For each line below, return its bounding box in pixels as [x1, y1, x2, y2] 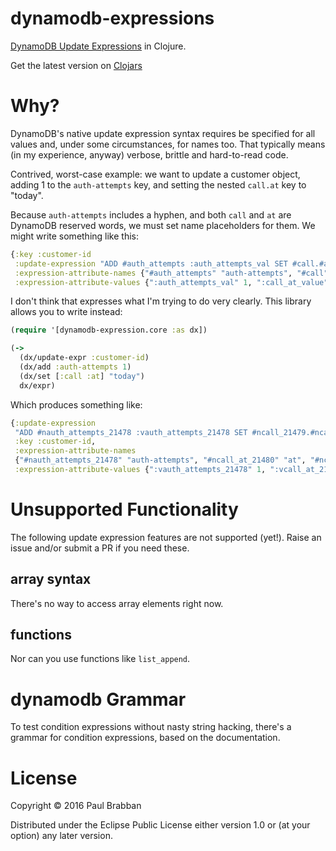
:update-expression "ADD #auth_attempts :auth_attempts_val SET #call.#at [14, 258, 333, 269]
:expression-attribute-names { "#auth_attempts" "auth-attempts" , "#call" [14, 268, 329, 278]
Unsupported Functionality [10, 498, 239, 521]
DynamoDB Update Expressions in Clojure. [10, 40, 187, 52]
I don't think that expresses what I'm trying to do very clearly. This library [10, 295, 312, 307]
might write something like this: [10, 230, 140, 242]
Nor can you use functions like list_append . [10, 653, 191, 665]
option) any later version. [10, 830, 113, 842]
